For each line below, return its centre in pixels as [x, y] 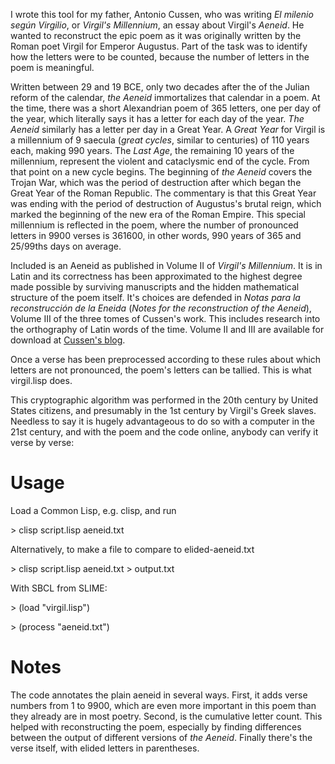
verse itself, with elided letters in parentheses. [105, 748]
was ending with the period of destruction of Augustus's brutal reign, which [166, 203]
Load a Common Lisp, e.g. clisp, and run [93, 510]
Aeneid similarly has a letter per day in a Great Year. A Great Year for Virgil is [168, 129]
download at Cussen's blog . [68, 340]
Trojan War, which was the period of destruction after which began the [156, 182]
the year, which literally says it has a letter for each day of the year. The [157, 118]
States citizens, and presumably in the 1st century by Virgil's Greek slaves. [163, 410]
